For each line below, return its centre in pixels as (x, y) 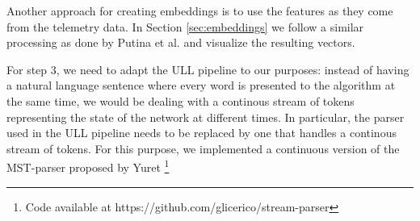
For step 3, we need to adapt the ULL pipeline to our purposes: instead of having (208, 69)
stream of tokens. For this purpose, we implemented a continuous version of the (203, 148)
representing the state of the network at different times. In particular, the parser (206, 117)
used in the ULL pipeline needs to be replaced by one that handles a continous (202, 133)
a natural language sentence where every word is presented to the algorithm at (201, 85)
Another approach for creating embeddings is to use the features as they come (200, 10)
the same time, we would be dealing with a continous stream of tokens (181, 100)
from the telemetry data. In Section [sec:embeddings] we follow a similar (185, 26)
